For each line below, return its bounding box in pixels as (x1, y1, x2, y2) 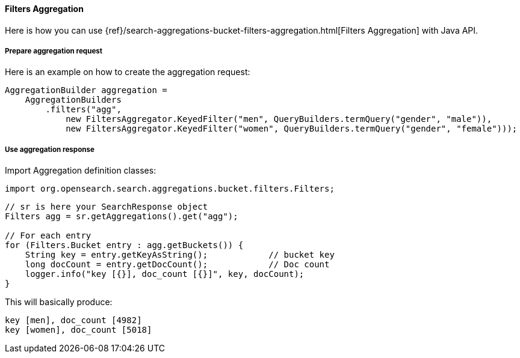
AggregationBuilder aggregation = (5, 85, 167, 96)
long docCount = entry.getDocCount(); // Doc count (25, 259, 330, 270)
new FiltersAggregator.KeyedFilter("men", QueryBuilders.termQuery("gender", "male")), (66, 114, 492, 124)
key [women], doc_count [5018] (5, 325, 152, 335)
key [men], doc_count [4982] (5, 315, 142, 326)
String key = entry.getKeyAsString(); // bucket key (25, 250, 335, 260)
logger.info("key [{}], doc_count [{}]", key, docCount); (25, 269, 305, 279)
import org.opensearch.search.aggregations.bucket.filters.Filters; (5, 184, 335, 194)
